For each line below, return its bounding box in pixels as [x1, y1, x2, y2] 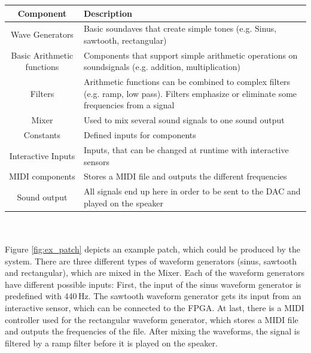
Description [83, 7, 132, 19]
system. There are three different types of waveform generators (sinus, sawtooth [5, 254, 297, 267]
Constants [23, 129, 61, 141]
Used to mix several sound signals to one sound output [83, 114, 285, 126]
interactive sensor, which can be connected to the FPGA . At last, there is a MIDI [5, 302, 304, 314]
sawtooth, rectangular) [83, 34, 167, 46]
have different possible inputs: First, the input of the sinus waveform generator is [5, 278, 301, 290]
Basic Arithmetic [11, 48, 74, 61]
